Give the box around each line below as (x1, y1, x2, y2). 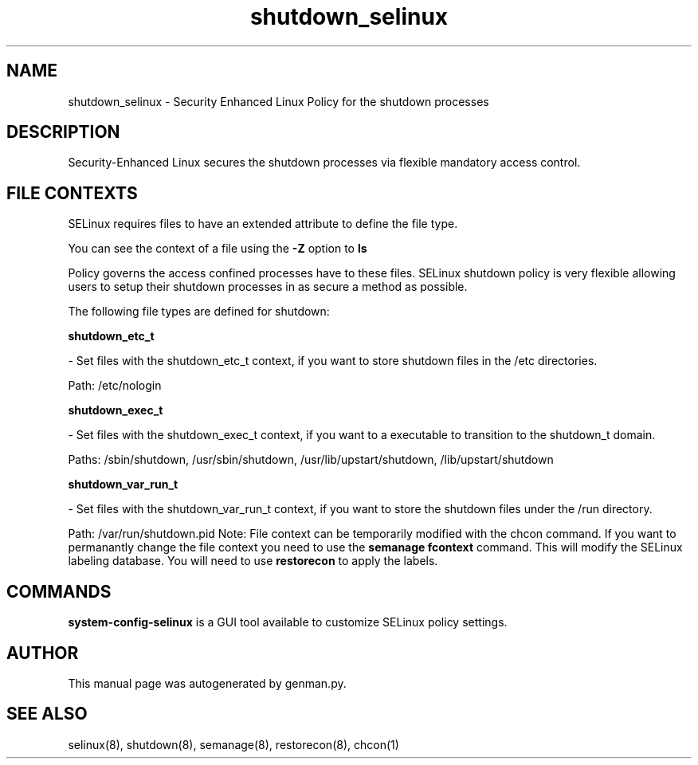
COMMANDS (6, 581, 112, 602)
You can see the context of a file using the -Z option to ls (68, 241, 367, 256)
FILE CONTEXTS (6, 182, 138, 203)
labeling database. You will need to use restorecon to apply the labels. (68, 554, 438, 568)
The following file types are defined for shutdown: (68, 304, 330, 319)
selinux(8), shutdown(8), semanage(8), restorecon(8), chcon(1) (68, 737, 399, 751)
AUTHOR (6, 642, 79, 663)
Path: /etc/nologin (68, 379, 162, 393)
